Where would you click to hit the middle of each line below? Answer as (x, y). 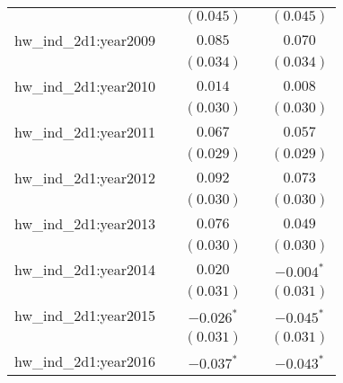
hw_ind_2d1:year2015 (85, 315)
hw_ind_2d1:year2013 (85, 223)
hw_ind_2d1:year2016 (85, 361)
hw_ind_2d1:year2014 (85, 269)
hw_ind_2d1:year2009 (85, 40)
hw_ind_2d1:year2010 (85, 86)
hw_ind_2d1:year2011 (85, 132)
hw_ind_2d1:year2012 (85, 178)
